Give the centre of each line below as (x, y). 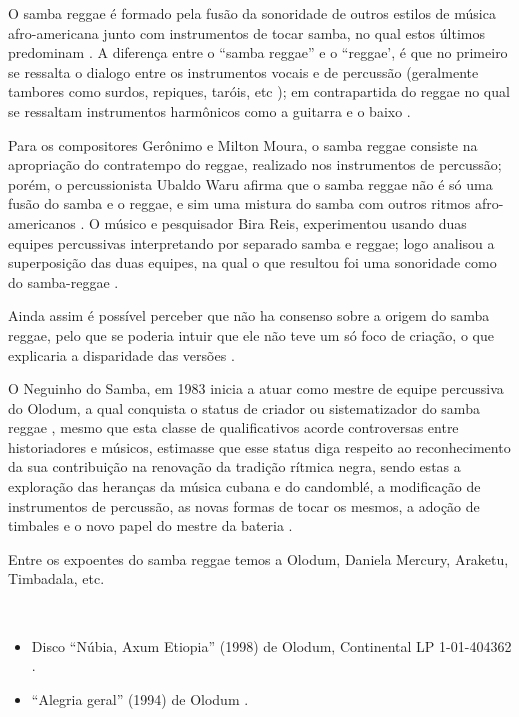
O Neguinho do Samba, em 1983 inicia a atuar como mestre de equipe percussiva (256, 388)
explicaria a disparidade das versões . (121, 354)
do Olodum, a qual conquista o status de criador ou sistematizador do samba (244, 407)
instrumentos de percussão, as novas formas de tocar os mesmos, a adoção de (244, 505)
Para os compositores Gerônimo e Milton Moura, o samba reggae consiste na (243, 144)
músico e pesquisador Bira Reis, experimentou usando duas (285, 222)
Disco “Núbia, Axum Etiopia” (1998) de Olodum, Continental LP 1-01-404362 (271, 645)
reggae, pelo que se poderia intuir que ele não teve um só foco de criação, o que (251, 334)
